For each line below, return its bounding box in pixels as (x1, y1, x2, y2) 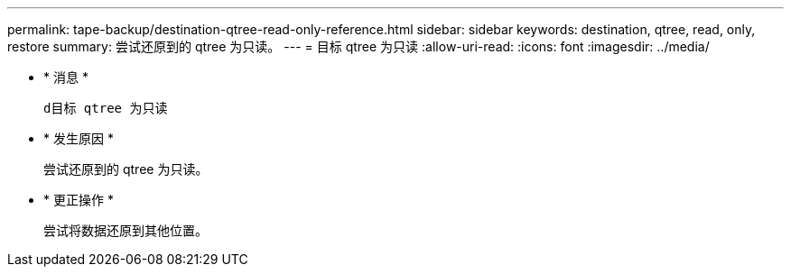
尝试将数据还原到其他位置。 (43, 223, 208, 238)
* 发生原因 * (43, 131, 114, 146)
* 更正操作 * (43, 192, 114, 207)
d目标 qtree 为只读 (43, 101, 168, 115)
